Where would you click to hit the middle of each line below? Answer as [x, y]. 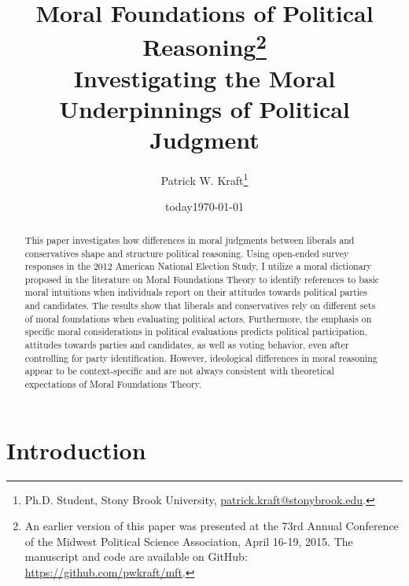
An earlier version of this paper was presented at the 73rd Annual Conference [212, 526]
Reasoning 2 [204, 45]
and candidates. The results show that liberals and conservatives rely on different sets [200, 306]
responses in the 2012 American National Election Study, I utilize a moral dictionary [198, 266]
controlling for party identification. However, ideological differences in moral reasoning [201, 357]
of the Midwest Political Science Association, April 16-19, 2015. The [189, 541]
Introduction [76, 450]
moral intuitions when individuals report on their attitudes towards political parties [196, 292]
